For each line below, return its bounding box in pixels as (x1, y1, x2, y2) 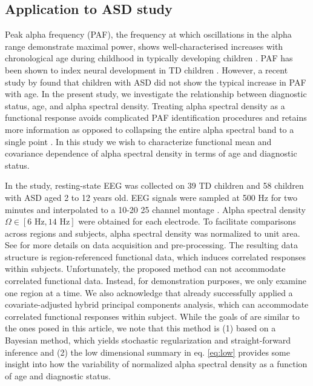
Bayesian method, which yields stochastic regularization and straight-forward (5, 334, 291, 347)
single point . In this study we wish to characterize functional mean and (5, 135, 272, 147)
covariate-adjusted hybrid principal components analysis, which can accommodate (5, 298, 309, 311)
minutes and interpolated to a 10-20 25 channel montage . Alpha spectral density (5, 203, 306, 215)
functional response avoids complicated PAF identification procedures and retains (5, 111, 307, 124)
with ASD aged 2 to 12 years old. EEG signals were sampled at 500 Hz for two (5, 191, 297, 203)
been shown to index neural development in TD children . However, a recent (5, 63, 288, 76)
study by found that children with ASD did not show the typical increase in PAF (5, 75, 306, 88)
